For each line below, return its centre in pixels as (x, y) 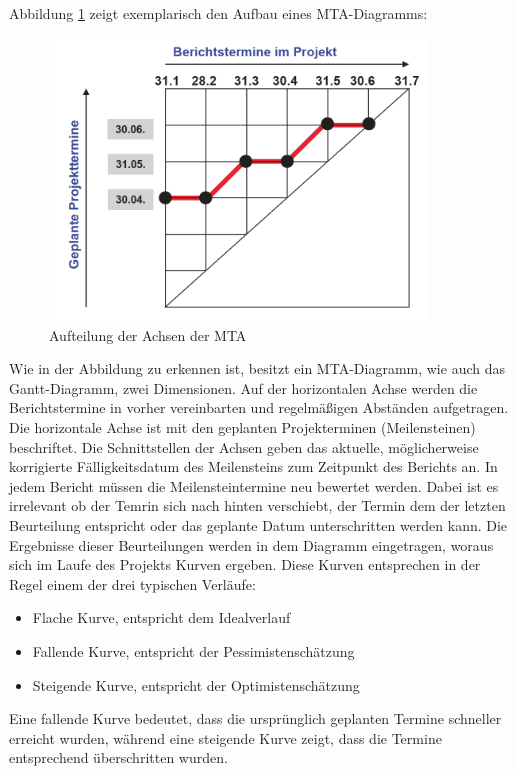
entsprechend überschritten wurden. (118, 757)
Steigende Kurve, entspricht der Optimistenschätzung (196, 684)
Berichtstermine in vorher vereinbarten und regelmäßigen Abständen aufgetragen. (259, 407)
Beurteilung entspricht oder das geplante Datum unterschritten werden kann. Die (258, 524)
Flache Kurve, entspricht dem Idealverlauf (161, 617)
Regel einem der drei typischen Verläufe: (132, 583)
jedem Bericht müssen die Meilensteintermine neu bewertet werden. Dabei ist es (254, 485)
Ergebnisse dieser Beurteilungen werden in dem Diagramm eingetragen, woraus (251, 544)
